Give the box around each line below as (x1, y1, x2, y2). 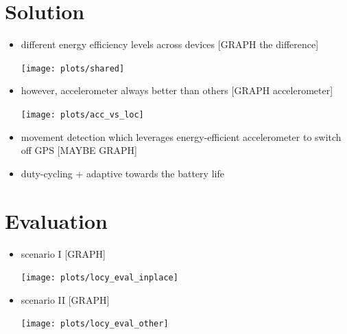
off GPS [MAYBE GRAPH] (21, 143, 137, 157)
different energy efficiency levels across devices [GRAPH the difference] (21, 37, 319, 52)
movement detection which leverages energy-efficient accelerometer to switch (21, 129, 342, 144)
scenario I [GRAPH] (21, 246, 106, 260)
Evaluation (5, 206, 108, 234)
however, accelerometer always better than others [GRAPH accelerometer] (21, 83, 333, 98)
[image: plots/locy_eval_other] (21, 319, 169, 329)
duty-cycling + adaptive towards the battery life (21, 166, 224, 180)
